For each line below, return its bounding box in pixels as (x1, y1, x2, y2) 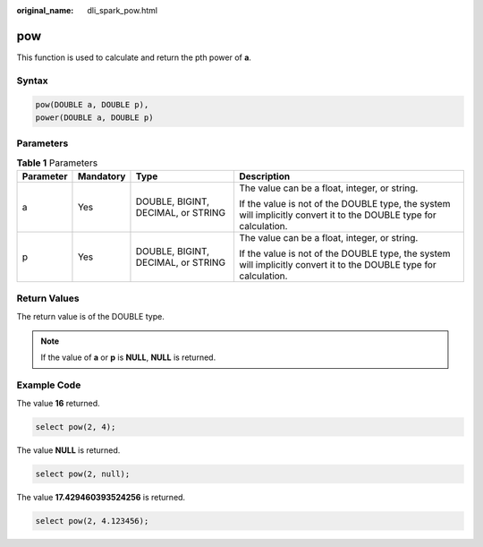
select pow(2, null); (35, 468, 131, 479)
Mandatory (77, 170, 126, 183)
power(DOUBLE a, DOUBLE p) (35, 112, 154, 123)
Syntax (16, 74, 48, 87)
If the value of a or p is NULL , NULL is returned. (40, 352, 216, 363)
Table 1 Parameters (16, 157, 98, 169)
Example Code (16, 379, 81, 391)
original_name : (16, 5, 74, 15)
